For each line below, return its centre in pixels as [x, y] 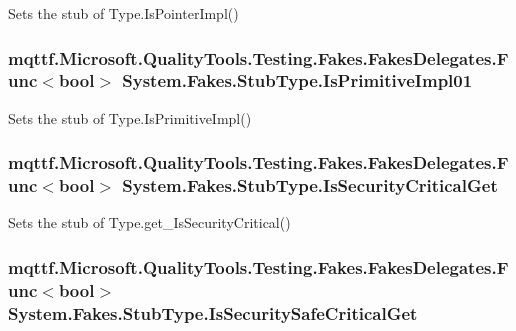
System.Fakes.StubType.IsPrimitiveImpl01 [297, 80]
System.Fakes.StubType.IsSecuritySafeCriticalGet [213, 312]
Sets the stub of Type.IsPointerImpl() [123, 13]
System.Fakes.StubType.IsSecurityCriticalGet [310, 185]
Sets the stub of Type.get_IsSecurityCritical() [149, 222]
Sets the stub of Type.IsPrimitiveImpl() [130, 117]
